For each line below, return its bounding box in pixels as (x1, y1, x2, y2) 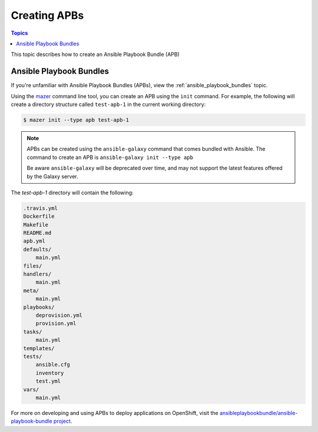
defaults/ (23, 246, 52, 252)
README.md (23, 230, 52, 237)
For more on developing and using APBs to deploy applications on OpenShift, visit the (11, 409, 219, 416)
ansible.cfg (35, 361, 71, 368)
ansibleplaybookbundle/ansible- (219, 409, 298, 416)
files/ (23, 262, 42, 269)
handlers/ (23, 271, 52, 278)
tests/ (23, 353, 42, 360)
